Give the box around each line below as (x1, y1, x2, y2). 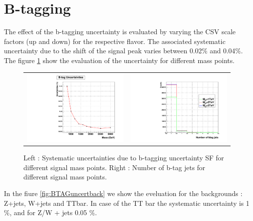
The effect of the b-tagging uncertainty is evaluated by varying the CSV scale (4, 26, 236, 37)
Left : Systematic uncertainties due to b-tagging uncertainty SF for (23, 153, 224, 163)
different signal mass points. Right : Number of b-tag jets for (23, 162, 206, 172)
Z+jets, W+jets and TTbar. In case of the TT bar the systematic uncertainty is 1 (4, 198, 250, 208)
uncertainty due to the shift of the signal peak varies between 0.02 (4, 45, 202, 56)
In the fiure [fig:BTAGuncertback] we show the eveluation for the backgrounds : (4, 188, 243, 199)
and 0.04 (210, 45, 235, 56)
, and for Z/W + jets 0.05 (9, 207, 87, 218)
